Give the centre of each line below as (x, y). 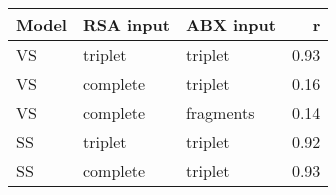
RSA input (126, 24)
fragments (220, 112)
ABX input (230, 24)
